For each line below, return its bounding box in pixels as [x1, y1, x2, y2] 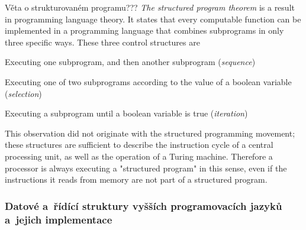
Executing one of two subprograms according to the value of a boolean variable [5, 75, 292, 88]
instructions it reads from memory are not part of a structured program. [5, 173, 268, 186]
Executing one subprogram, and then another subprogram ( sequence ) [5, 56, 256, 68]
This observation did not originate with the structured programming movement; [5, 127, 295, 139]
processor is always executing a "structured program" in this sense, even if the [5, 161, 287, 174]
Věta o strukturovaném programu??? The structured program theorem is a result [5, 1, 295, 13]
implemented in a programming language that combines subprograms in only [5, 24, 284, 37]
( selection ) [5, 87, 42, 99]
